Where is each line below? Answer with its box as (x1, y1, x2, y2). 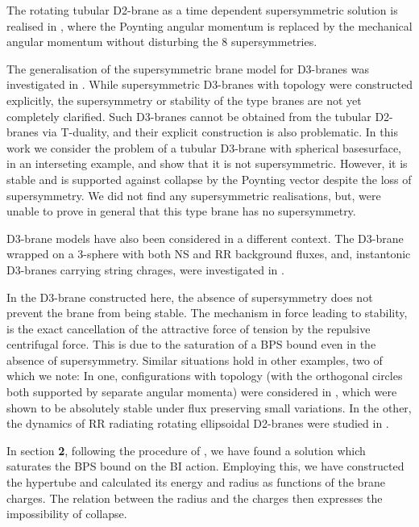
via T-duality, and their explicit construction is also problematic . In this (42, 123, 398, 140)
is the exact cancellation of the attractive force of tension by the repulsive (6, 320, 371, 337)
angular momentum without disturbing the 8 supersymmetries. (6, 33, 317, 50)
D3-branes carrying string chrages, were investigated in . (6, 261, 284, 278)
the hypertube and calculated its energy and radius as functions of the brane (6, 474, 385, 491)
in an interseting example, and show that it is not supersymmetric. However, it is (6, 155, 408, 172)
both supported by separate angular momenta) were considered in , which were (6, 383, 397, 400)
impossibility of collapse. (6, 505, 127, 522)
